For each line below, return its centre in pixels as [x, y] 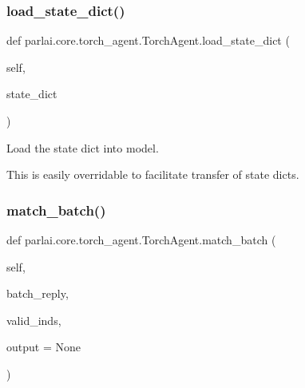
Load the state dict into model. [83, 147]
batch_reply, [38, 293]
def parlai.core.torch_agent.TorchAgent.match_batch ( [141, 240]
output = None [44, 347]
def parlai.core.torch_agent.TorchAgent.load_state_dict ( [148, 40]
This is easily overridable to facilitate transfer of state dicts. [153, 174]
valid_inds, [34, 320]
